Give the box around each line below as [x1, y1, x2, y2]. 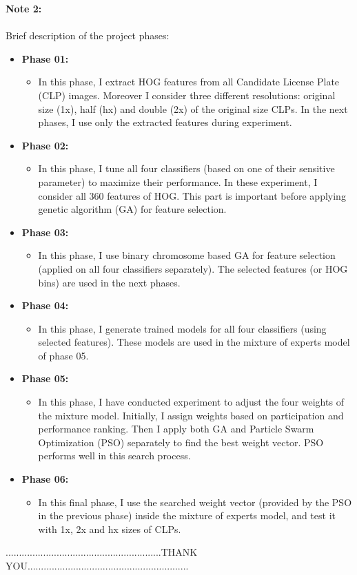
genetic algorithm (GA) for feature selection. [38, 202, 227, 216]
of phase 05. [38, 348, 89, 362]
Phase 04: [21, 298, 69, 313]
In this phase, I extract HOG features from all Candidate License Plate [38, 74, 340, 89]
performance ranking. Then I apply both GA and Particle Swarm [38, 421, 314, 436]
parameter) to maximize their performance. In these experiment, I [38, 174, 318, 189]
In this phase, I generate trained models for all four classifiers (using [38, 321, 327, 335]
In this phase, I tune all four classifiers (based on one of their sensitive [38, 161, 335, 176]
